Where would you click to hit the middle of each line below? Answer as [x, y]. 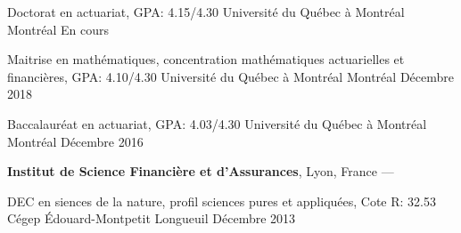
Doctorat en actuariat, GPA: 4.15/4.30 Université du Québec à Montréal [206, 12]
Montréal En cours [58, 29]
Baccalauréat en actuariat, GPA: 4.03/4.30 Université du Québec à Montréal [217, 123]
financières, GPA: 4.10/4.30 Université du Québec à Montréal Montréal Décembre [230, 76]
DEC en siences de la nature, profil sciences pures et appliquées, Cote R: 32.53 [222, 201]
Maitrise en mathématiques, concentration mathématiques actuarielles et [206, 59]
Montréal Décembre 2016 [75, 141]
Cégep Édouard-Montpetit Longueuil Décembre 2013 [152, 218]
